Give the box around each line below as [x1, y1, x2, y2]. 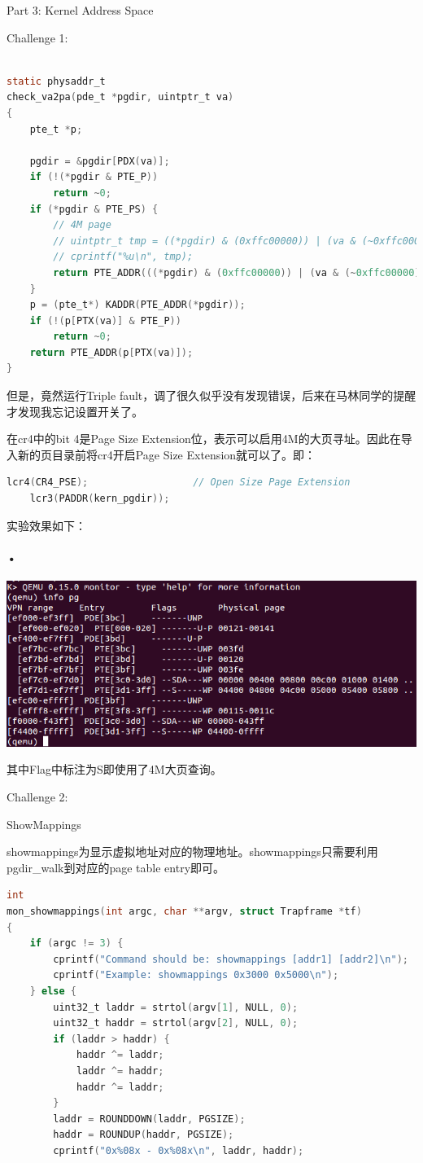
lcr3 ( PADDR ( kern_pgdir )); [29, 493, 170, 505]
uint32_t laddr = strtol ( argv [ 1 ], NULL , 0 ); [53, 1001, 299, 1013]
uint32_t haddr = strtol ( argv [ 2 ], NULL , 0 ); [53, 1017, 299, 1029]
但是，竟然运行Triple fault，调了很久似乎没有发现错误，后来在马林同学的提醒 [7, 387, 416, 404]
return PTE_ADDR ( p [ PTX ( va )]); [29, 346, 194, 358]
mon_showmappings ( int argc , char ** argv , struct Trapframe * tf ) [7, 906, 362, 918]
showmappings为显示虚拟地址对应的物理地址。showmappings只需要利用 [7, 843, 378, 860]
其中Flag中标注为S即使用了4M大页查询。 [7, 761, 222, 778]
